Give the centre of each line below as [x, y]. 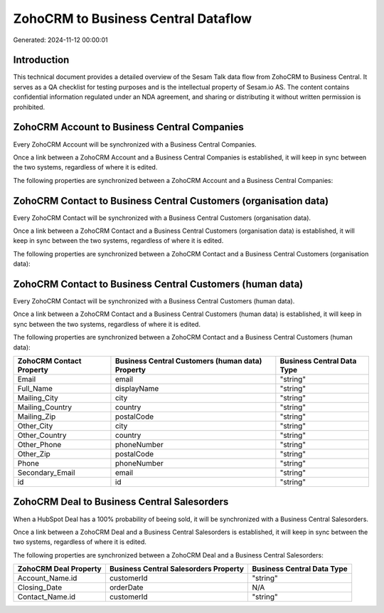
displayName [137, 389]
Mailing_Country [45, 407]
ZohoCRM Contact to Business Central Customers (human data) [158, 284]
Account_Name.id [47, 578]
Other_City [35, 426]
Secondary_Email [46, 473]
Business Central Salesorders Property [177, 569]
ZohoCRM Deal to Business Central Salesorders [121, 502]
